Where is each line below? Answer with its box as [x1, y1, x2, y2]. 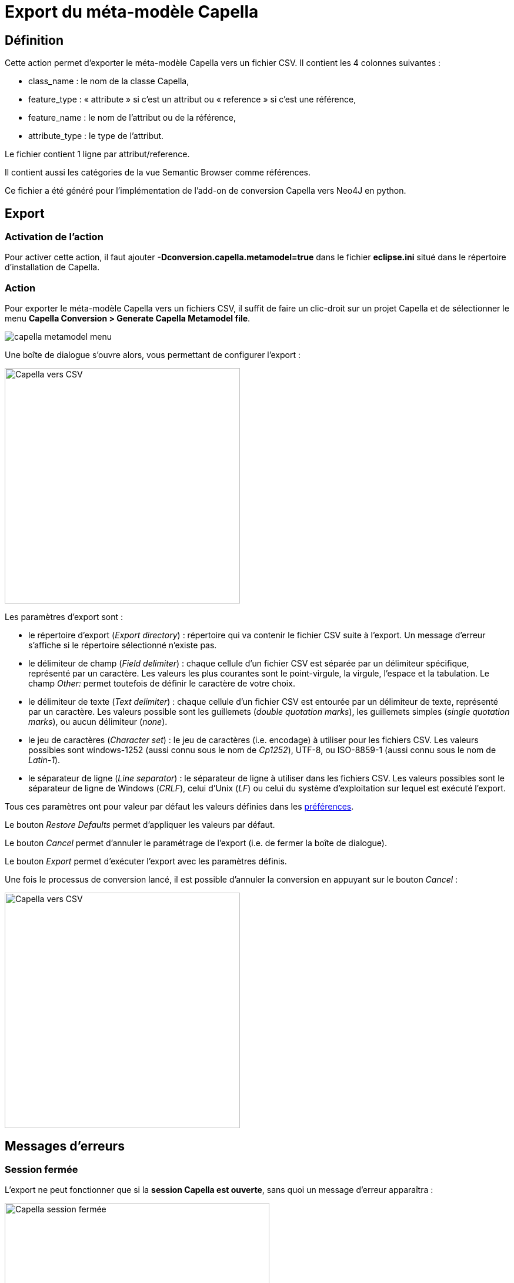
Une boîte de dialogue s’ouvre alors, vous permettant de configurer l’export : [5, 350, 301, 360]
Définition [5, 32, 64, 48]
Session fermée [5, 1163, 78, 1175]
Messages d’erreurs [5, 1138, 125, 1153]
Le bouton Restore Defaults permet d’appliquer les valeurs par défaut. [5, 820, 275, 830]
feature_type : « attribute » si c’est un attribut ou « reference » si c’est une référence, [28, 94, 356, 105]
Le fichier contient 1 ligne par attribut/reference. [5, 149, 190, 160]
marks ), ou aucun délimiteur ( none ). [28, 717, 168, 727]
